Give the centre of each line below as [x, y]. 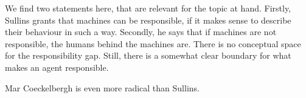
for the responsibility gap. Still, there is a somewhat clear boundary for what [148, 55]
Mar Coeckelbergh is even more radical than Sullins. [102, 87]
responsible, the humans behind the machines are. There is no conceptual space [153, 43]
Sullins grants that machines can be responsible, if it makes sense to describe [148, 20]
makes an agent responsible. [57, 67]
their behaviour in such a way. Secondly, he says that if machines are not [141, 32]
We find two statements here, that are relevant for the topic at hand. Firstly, [148, 8]
